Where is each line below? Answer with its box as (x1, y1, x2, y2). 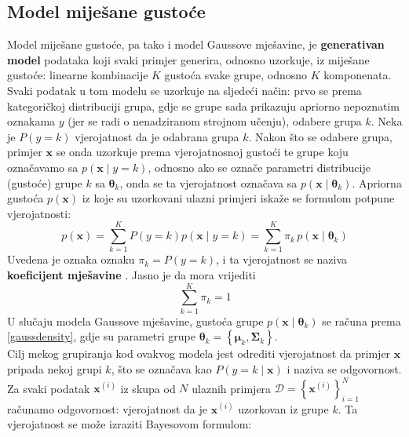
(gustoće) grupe (7, 174, 82, 191)
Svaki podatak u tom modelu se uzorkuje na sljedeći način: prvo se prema (7, 82, 362, 98)
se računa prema (322, 312, 401, 329)
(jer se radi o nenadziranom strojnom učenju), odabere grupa (68, 113, 362, 129)
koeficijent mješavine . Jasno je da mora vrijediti (7, 267, 256, 283)
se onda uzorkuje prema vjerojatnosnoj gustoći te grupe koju (56, 144, 349, 160)
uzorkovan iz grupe (238, 400, 329, 417)
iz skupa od (120, 380, 176, 396)
